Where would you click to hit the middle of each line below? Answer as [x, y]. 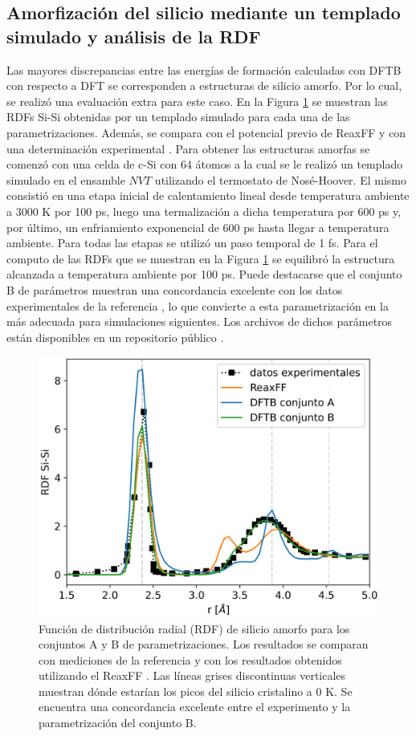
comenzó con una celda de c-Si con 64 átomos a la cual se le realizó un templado [205, 164]
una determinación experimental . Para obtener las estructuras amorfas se [188, 148]
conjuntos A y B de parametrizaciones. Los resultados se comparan [204, 644]
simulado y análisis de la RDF [134, 36]
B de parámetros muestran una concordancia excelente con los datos [175, 289]
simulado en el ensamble [66, 179]
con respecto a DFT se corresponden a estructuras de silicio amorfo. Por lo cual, [204, 85]
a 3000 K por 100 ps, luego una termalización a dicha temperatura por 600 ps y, [204, 211]
